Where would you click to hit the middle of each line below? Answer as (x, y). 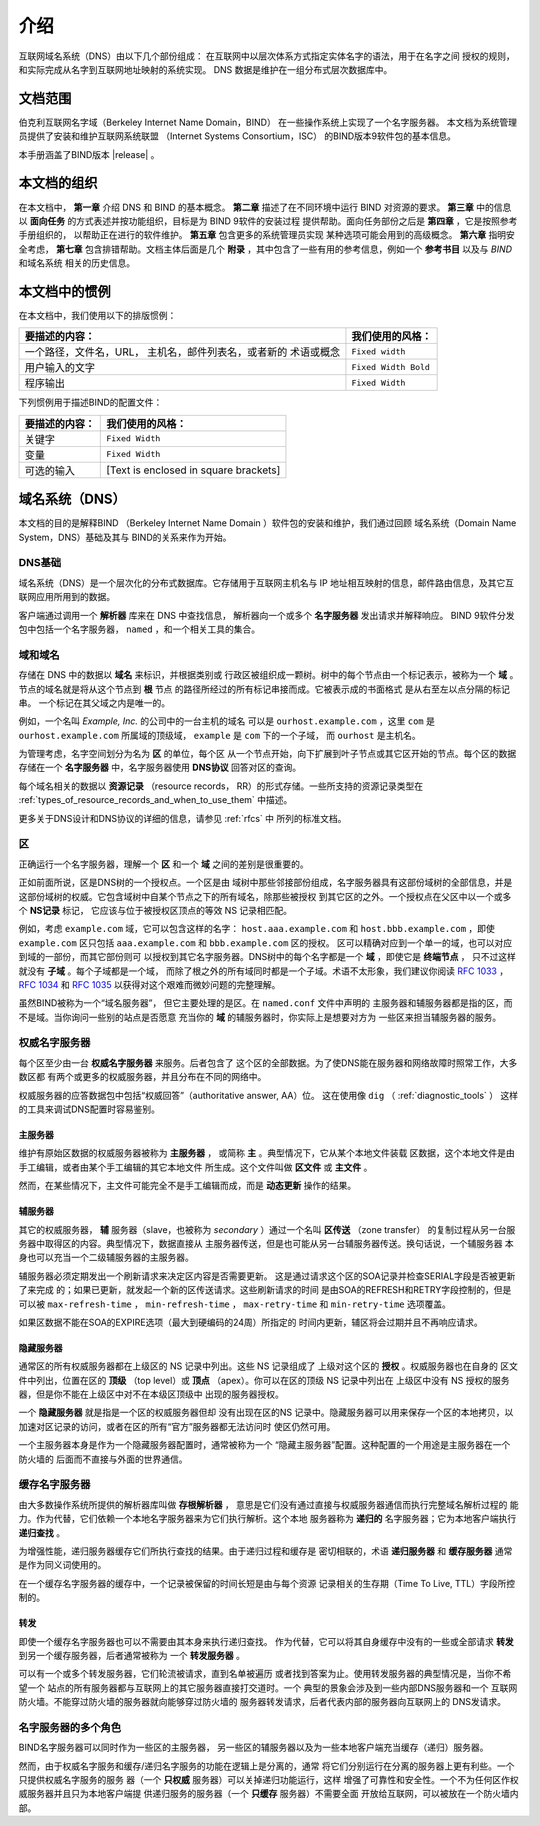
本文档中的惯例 (64, 291)
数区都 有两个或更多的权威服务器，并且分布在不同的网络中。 (142, 1077)
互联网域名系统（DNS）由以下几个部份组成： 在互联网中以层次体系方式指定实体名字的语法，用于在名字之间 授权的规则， (266, 56)
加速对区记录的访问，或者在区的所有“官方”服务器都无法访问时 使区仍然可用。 (177, 1426)
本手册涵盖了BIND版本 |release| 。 (89, 154)
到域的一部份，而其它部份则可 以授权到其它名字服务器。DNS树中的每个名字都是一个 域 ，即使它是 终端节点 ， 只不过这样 (267, 957)
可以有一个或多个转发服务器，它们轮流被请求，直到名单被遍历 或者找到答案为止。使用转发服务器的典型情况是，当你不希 (265, 1674)
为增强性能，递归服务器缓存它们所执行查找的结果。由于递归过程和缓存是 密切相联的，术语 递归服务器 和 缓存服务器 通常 (265, 1551)
